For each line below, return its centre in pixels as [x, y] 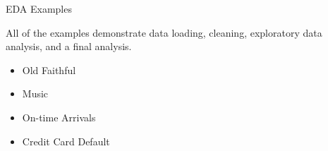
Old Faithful [49, 70]
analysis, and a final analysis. [69, 46]
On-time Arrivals [59, 117]
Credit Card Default [66, 141]
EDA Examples [39, 8]
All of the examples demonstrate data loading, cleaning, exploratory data [164, 32]
